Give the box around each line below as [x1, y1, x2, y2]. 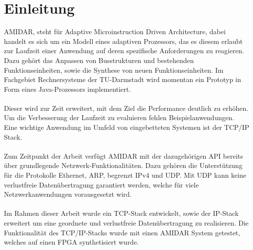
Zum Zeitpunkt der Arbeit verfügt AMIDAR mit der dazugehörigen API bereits [4, 150, 243, 161]
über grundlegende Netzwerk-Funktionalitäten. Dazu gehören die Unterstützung [4, 160, 243, 170]
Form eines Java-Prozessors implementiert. [4, 83, 131, 94]
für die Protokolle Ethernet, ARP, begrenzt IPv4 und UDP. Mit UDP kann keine [4, 170, 247, 180]
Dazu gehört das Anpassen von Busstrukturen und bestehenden [4, 55, 194, 65]
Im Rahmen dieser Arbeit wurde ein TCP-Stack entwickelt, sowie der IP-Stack [4, 208, 239, 218]
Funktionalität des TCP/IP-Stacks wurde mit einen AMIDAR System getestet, [4, 227, 240, 237]
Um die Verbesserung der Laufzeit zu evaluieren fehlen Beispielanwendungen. [4, 112, 234, 123]
